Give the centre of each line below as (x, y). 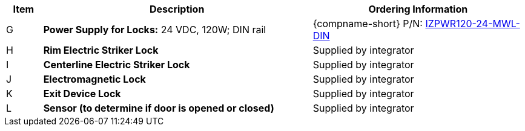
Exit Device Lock (82, 94)
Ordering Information (418, 9)
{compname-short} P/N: (368, 24)
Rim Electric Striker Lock (101, 50)
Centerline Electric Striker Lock (117, 65)
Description (177, 9)
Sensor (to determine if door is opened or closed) (159, 108)
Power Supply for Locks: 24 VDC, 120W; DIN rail (155, 30)
